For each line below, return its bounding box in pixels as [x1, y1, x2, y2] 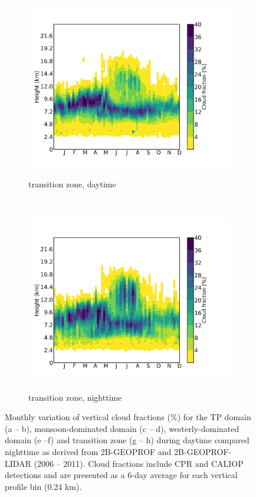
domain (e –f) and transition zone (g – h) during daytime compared [5, 434, 250, 446]
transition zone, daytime [28, 177, 116, 190]
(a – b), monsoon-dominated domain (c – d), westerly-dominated [5, 422, 239, 434]
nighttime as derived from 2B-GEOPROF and [5, 446, 172, 457]
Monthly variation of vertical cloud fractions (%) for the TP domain [5, 411, 251, 423]
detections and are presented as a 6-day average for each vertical [5, 469, 238, 481]
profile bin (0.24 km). [5, 480, 82, 492]
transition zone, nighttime [28, 391, 122, 403]
